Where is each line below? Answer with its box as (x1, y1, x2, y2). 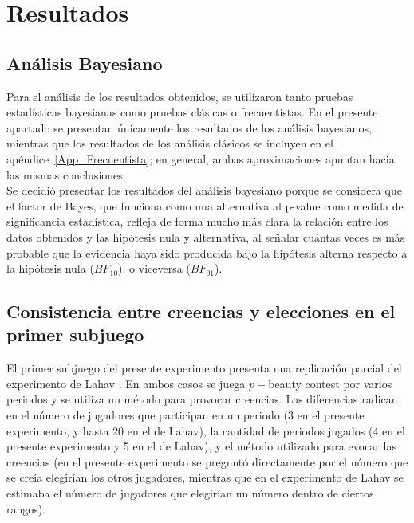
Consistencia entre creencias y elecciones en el (6, 299, 396, 324)
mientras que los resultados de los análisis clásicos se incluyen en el (6, 135, 333, 151)
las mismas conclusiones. (6, 166, 126, 183)
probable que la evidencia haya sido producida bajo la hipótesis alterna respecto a (6, 244, 408, 261)
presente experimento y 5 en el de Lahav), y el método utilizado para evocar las (6, 438, 396, 454)
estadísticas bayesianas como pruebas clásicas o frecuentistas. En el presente (6, 104, 378, 120)
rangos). (6, 500, 46, 517)
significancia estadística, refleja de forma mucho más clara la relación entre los (6, 213, 388, 230)
